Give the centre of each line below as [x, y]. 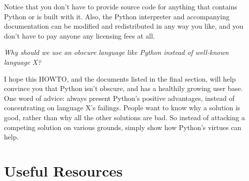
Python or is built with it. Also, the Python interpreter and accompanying [117, 16]
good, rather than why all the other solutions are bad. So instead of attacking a [124, 117]
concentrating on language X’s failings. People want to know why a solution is [122, 108]
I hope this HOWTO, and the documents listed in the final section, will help [120, 78]
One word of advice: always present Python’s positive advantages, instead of [119, 98]
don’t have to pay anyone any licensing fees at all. [80, 35]
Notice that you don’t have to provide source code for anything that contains [121, 6]
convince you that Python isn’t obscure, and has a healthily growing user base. [124, 88]
